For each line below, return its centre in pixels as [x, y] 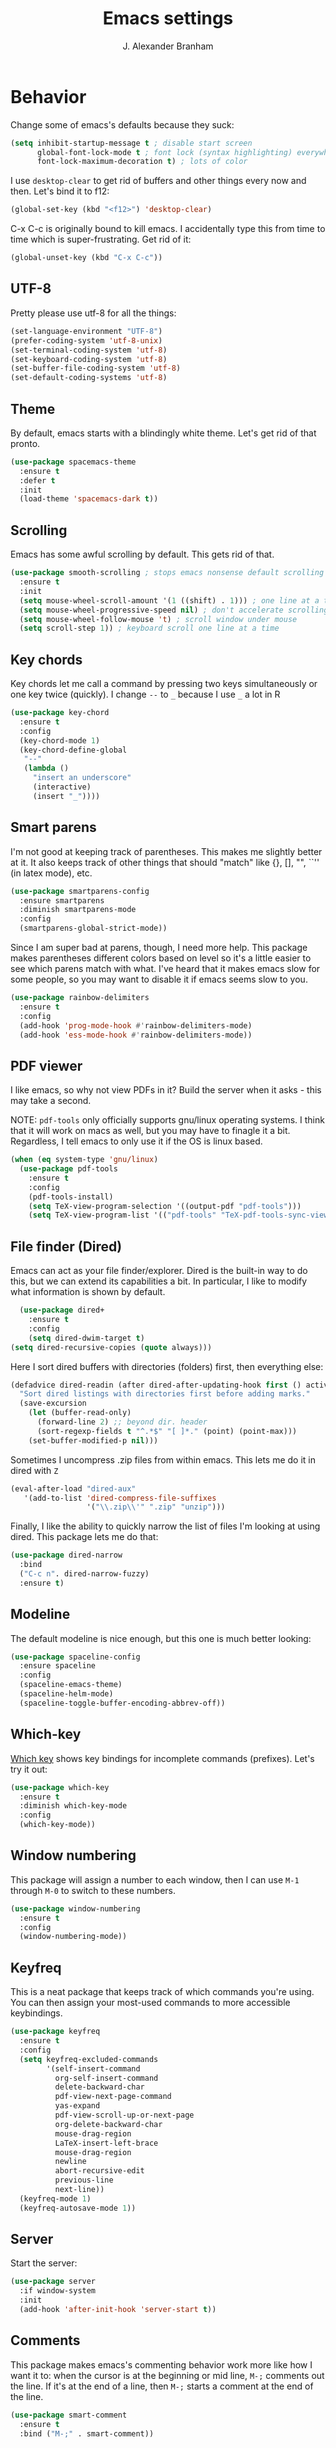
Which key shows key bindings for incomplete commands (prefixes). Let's [162, 1758]
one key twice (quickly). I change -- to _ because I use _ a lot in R [145, 694]
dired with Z [34, 1470]
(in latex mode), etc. [51, 873]
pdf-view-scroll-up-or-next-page [124, 2115]
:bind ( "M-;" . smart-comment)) [87, 2433]
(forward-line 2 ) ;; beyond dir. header [122, 1422]
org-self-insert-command [106, 2078]
